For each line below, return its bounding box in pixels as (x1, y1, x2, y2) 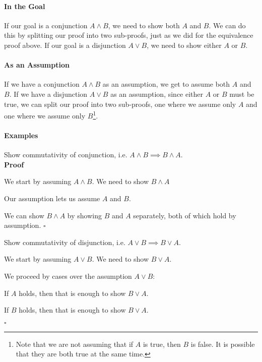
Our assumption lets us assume (4, 193, 100, 203)
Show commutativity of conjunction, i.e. (4, 149, 127, 160)
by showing (67, 210, 102, 220)
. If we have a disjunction (9, 88, 88, 99)
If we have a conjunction (4, 79, 80, 89)
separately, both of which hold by (133, 210, 236, 220)
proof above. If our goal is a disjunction (4, 39, 126, 50)
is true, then (143, 338, 181, 349)
